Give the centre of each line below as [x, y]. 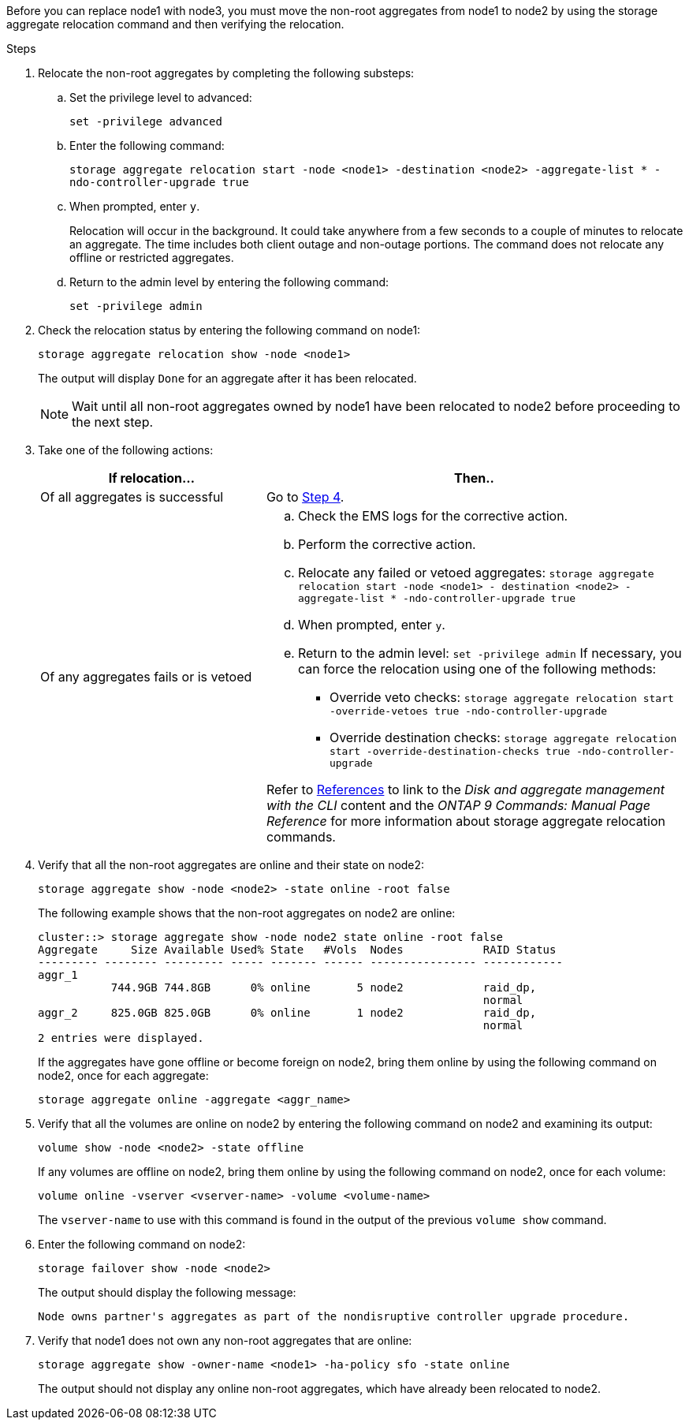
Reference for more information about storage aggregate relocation [466, 821]
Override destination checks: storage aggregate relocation [503, 737]
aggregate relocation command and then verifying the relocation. [175, 24]
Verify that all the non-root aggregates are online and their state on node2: [231, 865]
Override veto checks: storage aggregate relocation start [501, 697]
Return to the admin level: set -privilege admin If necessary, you [490, 653]
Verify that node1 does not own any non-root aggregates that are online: [225, 1340]
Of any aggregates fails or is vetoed [146, 676]
